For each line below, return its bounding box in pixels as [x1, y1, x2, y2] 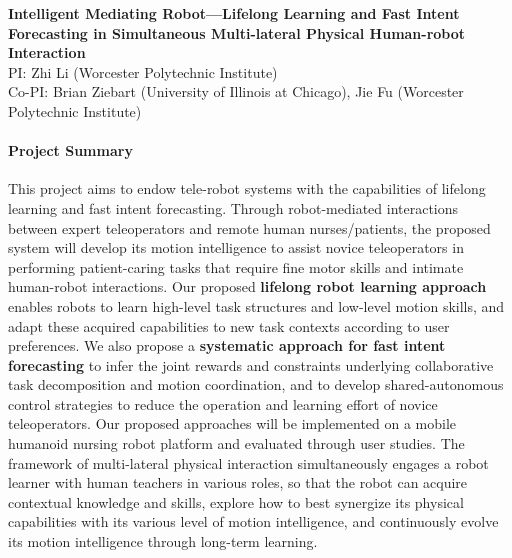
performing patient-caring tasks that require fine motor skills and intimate [8, 256, 464, 277]
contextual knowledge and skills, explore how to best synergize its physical [8, 491, 464, 512]
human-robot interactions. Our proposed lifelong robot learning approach [8, 276, 487, 297]
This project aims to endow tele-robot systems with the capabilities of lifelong [8, 178, 486, 199]
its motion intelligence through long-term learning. [8, 531, 318, 552]
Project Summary [8, 140, 133, 161]
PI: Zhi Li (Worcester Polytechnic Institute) [8, 61, 278, 82]
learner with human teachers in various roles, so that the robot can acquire [8, 472, 468, 493]
